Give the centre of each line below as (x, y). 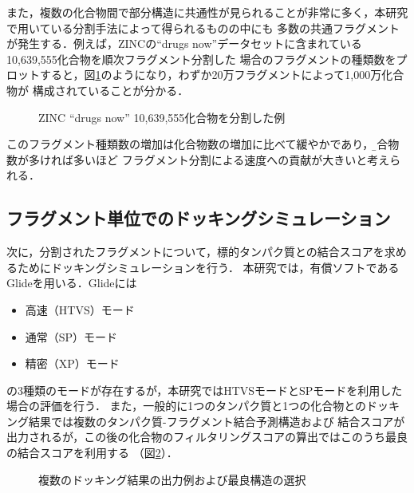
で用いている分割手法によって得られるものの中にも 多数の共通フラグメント (203, 28)
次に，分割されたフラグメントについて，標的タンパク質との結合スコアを (195, 252)
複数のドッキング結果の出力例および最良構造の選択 (172, 479)
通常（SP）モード (71, 336)
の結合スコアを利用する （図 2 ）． (92, 453)
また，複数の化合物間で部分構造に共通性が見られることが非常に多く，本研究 (207, 12)
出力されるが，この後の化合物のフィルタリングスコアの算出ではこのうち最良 (207, 437)
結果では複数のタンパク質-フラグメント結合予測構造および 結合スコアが (217, 421)
